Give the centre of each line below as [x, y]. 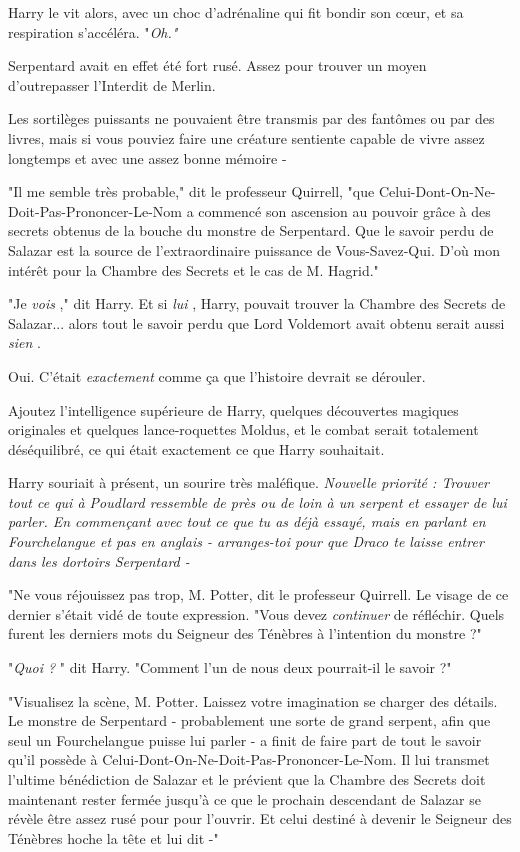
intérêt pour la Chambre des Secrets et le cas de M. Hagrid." [193, 269]
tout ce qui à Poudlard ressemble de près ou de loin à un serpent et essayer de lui [257, 501]
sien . [24, 342]
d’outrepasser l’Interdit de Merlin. [112, 84]
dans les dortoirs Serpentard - [99, 560]
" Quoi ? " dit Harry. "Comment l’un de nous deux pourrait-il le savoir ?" [230, 667]
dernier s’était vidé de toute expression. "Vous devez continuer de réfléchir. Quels [256, 613]
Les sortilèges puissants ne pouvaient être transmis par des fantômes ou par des [251, 118]
